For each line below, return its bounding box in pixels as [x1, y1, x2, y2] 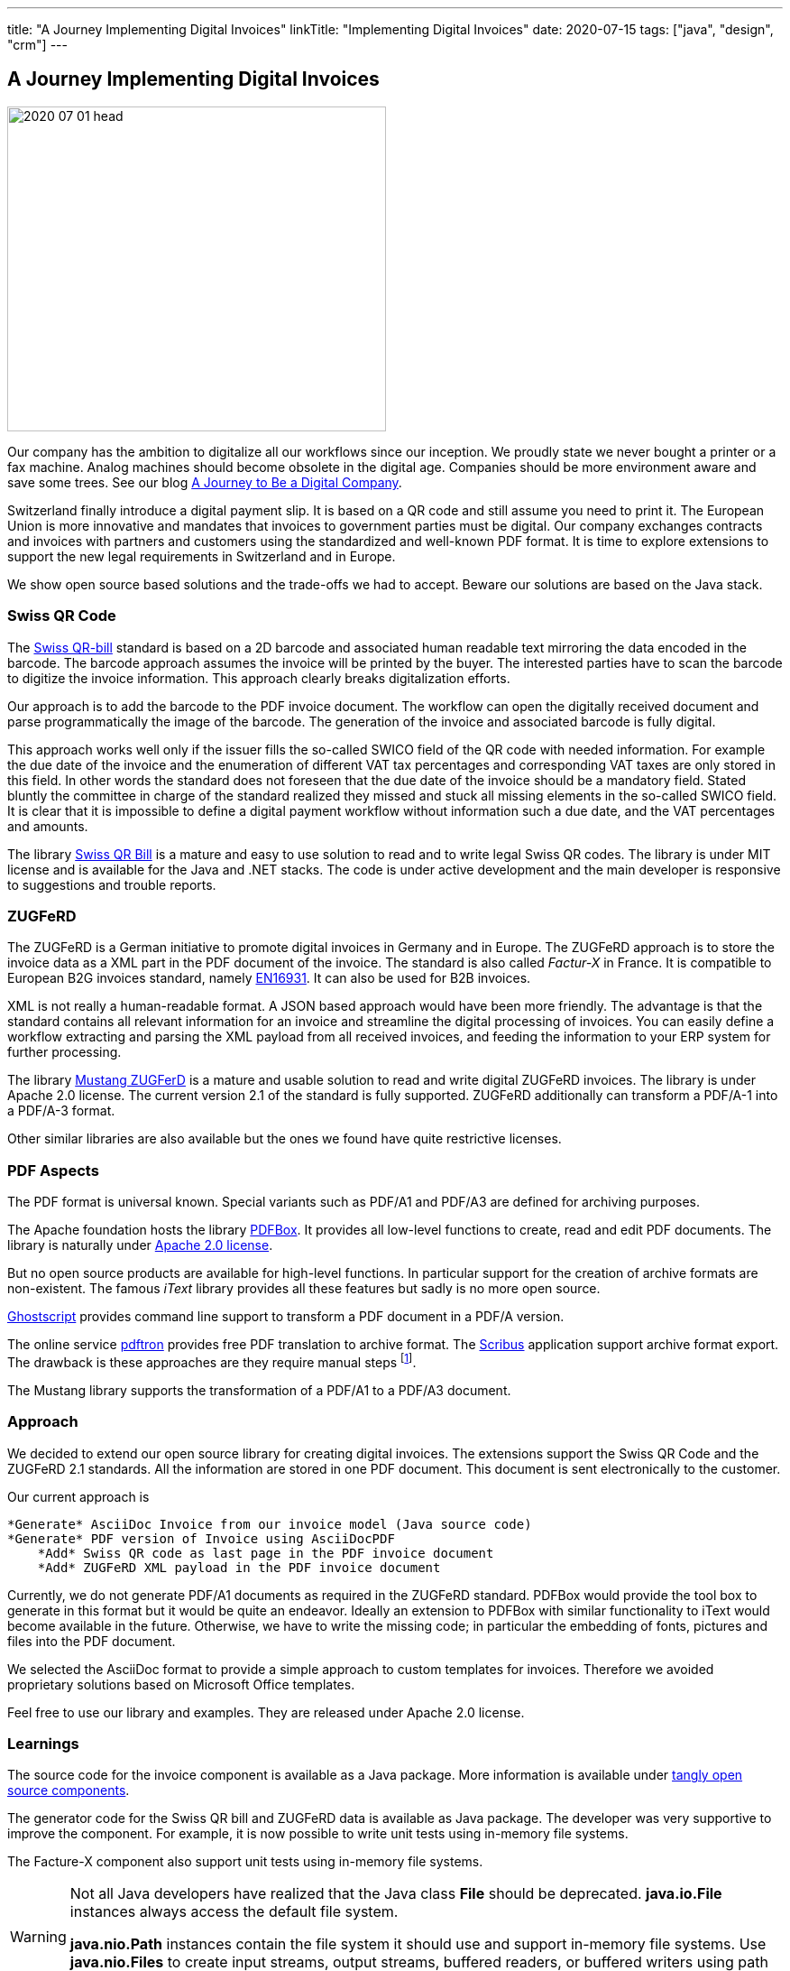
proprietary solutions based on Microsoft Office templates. [7, 1676, 355, 1692]
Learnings [7, 1734, 79, 1753]
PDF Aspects [7, 1161, 99, 1180]
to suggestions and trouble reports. [7, 876, 216, 893]
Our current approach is [7, 1488, 150, 1504]
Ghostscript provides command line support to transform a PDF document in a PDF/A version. [7, 1309, 565, 1325]
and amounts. [7, 818, 88, 834]
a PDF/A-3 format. [7, 1103, 115, 1119]
